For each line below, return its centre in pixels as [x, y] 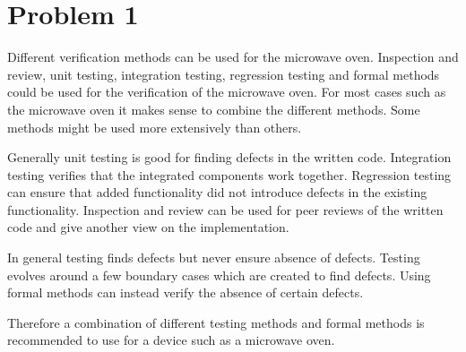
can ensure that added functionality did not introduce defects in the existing [217, 192]
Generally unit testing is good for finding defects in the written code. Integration [229, 157]
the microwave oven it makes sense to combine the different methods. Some [214, 109]
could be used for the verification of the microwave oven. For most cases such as [227, 92]
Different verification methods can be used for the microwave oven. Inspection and [233, 57]
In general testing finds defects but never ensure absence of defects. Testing [214, 258]
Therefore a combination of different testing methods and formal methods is [216, 322]
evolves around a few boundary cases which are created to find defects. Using [219, 275]
